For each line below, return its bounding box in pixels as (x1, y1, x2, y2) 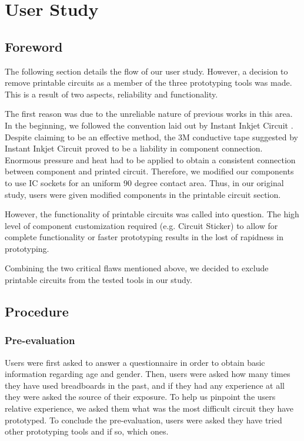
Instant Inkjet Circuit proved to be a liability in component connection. (5, 142, 263, 154)
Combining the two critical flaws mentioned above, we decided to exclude (5, 262, 269, 274)
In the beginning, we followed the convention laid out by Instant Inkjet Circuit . (5, 119, 293, 131)
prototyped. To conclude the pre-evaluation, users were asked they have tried (5, 413, 282, 426)
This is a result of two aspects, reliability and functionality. (5, 87, 218, 100)
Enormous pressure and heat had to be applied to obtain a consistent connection (5, 153, 296, 166)
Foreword (5, 37, 63, 55)
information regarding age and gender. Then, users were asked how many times (5, 368, 290, 380)
